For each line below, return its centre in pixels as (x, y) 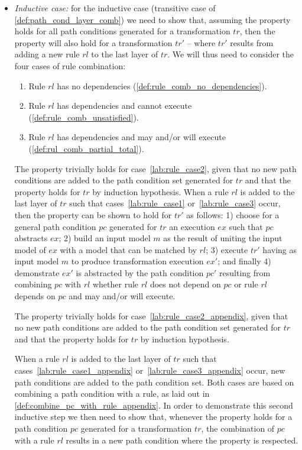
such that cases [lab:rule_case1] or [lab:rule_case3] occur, (175, 203)
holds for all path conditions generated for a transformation (122, 31)
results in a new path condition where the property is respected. (182, 440)
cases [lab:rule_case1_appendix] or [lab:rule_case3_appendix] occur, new (150, 370)
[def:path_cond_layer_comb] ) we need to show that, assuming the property (152, 19)
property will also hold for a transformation (93, 42)
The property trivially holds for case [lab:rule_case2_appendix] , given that (151, 315)
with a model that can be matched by (128, 249)
